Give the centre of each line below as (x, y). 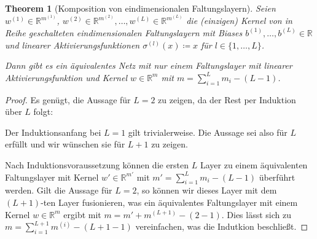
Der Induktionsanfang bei (53, 132)
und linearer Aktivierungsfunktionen (72, 45)
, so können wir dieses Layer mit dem (207, 190)
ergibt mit (82, 214)
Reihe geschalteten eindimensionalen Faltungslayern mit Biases (124, 32)
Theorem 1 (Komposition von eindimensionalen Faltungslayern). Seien (140, 8)
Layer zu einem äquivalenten (254, 164)
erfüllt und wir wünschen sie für (65, 144)
